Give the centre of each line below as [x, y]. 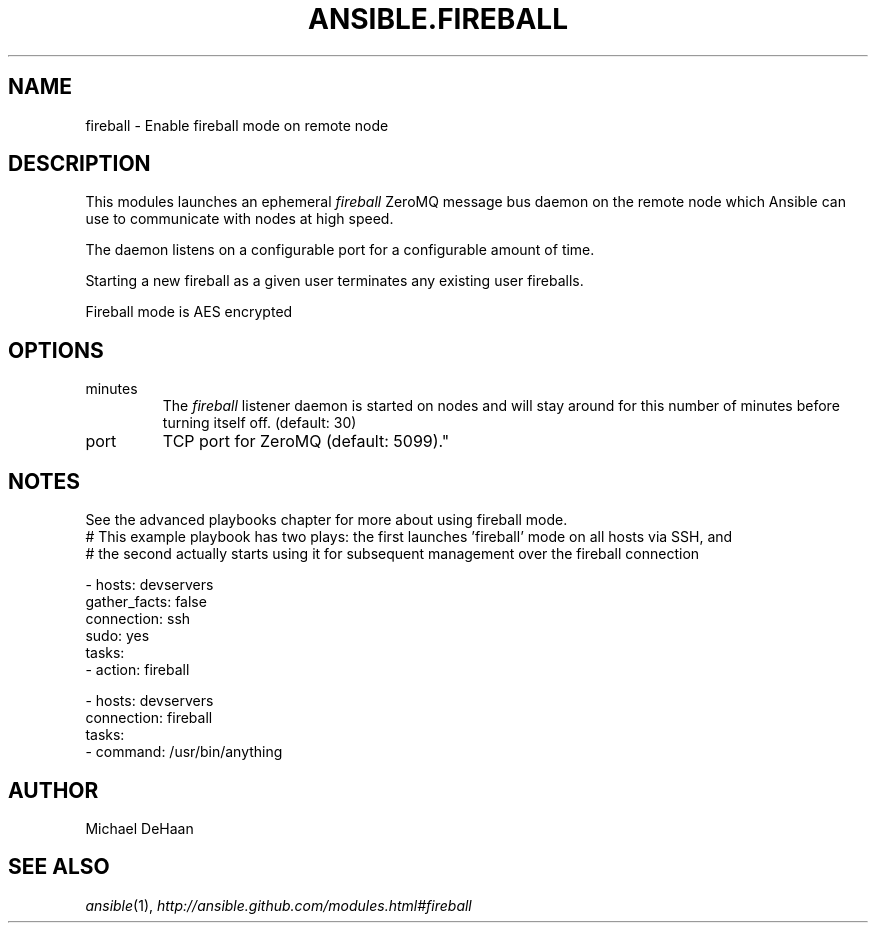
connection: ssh [138, 619]
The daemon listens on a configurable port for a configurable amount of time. [340, 250]
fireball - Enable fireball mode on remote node [237, 125]
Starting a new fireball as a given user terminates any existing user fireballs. [334, 281]
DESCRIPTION [79, 164]
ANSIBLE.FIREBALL [438, 19]
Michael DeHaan [139, 828]
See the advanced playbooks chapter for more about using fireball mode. [326, 520]
